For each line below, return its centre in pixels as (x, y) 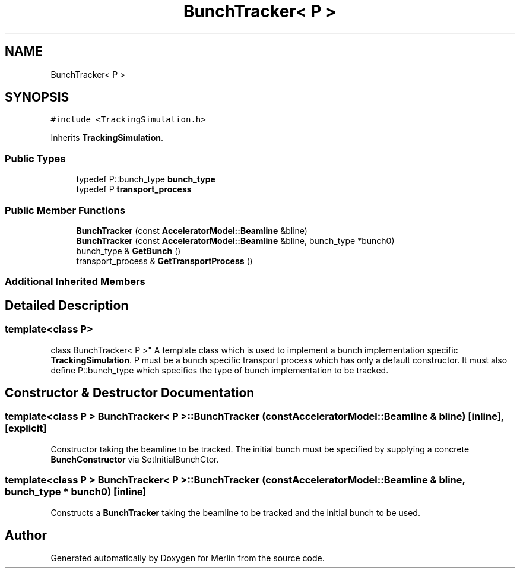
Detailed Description (67, 305)
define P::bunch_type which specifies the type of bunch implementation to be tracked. (220, 370)
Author (26, 535)
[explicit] (26, 428)
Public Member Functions (65, 210)
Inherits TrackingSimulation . (107, 138)
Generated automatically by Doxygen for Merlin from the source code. (188, 558)
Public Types (35, 158)
